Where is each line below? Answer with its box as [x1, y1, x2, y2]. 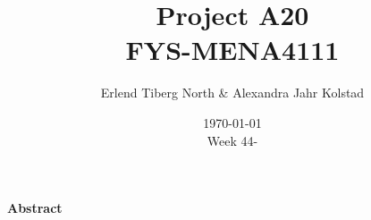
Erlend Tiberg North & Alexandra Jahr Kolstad [100, 83, 365, 102]
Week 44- [207, 131, 258, 149]
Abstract [7, 199, 63, 217]
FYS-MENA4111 [125, 31, 340, 68]
